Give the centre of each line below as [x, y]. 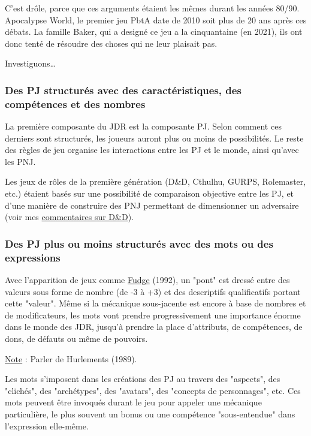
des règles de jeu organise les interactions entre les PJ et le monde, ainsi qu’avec [152, 150]
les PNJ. [20, 161]
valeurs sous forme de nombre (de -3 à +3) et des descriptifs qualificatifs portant [153, 291]
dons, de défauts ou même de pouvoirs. [76, 338]
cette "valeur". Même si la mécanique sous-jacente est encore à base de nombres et [155, 303]
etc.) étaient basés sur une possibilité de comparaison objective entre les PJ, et [150, 193]
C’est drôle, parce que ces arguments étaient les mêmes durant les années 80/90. [152, 8]
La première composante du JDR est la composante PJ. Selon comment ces [143, 126]
